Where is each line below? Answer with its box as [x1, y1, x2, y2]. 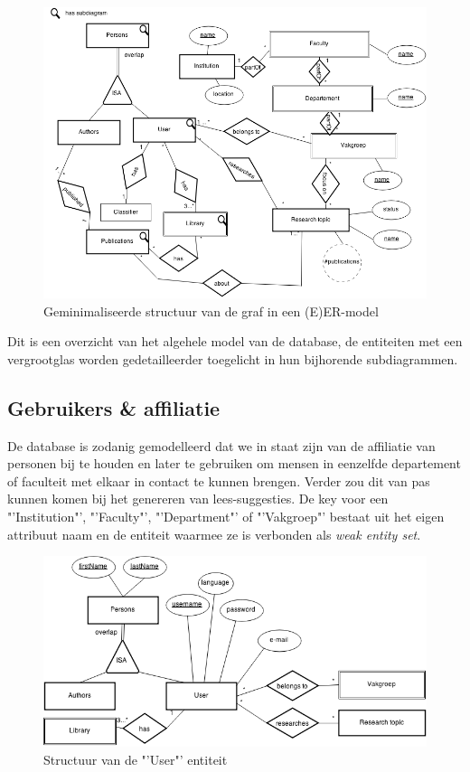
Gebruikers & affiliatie [7, 393, 221, 421]
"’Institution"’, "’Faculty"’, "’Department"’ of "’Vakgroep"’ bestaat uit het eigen [7, 507, 445, 526]
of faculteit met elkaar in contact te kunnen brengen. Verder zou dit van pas [7, 471, 430, 490]
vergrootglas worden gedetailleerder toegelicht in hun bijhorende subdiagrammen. [7, 349, 458, 368]
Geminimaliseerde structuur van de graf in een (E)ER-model [43, 301, 379, 320]
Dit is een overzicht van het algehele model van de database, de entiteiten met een [7, 332, 463, 351]
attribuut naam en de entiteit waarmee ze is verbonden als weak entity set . [7, 524, 421, 543]
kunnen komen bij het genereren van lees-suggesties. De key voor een [7, 489, 389, 508]
